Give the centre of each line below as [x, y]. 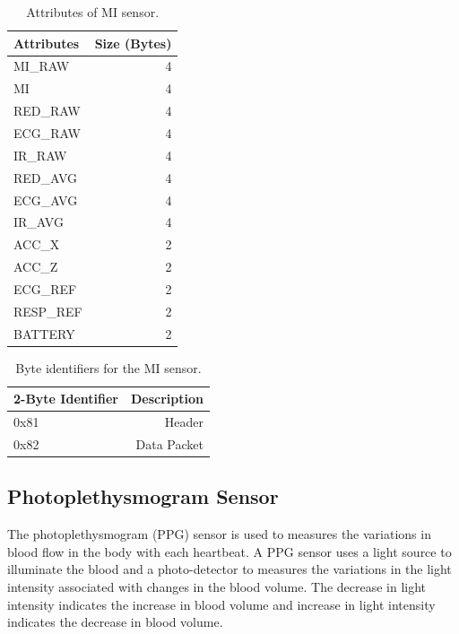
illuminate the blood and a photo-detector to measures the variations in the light [229, 569]
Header [184, 422]
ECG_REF [45, 288]
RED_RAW [47, 111]
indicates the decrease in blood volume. [115, 622]
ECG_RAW [47, 132]
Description [167, 399]
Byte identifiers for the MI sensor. [108, 367]
